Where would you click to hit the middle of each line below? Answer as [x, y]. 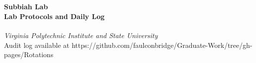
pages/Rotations [29, 54]
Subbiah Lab [26, 7]
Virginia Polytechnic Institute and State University [81, 35]
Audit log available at [37, 45]
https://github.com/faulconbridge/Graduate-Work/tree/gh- [162, 45]
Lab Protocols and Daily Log [54, 16]
